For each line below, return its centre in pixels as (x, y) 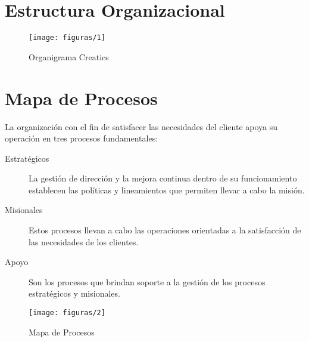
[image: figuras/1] (67, 38)
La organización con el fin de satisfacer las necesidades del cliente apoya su (141, 126)
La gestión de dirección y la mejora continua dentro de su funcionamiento (163, 178)
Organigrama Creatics (69, 56)
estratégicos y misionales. (74, 293)
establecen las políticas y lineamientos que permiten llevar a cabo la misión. (167, 190)
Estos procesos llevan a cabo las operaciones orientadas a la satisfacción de (165, 230)
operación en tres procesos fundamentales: (82, 138)
